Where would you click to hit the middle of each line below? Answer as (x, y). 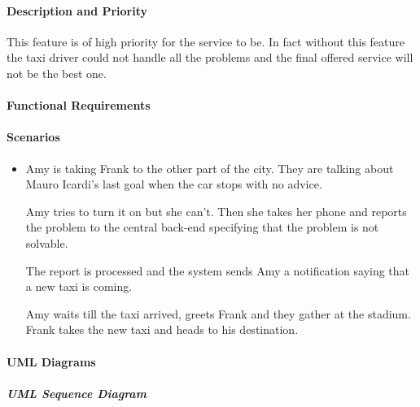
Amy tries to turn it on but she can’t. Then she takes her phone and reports (216, 211)
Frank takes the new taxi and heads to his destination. (162, 329)
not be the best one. (57, 73)
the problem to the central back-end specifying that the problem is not (202, 227)
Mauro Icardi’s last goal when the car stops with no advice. (174, 184)
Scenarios (33, 137)
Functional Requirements (79, 105)
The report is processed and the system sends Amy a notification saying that (218, 270)
